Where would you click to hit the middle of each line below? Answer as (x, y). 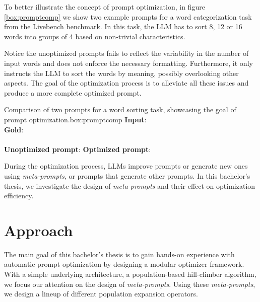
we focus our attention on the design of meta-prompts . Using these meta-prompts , (130, 284)
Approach (39, 230)
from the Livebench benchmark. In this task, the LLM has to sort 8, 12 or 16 (123, 26)
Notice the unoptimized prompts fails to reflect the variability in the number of (126, 53)
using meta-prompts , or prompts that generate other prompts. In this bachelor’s (127, 175)
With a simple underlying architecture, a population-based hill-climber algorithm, (130, 274)
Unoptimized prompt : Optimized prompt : (78, 149)
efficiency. (19, 196)
